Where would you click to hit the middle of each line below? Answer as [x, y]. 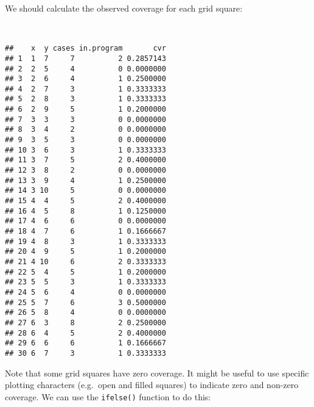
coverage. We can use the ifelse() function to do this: [108, 396]
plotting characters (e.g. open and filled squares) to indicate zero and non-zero [152, 385]
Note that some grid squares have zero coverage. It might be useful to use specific [157, 373]
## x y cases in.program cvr [85, 49]
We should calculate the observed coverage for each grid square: [124, 8]
